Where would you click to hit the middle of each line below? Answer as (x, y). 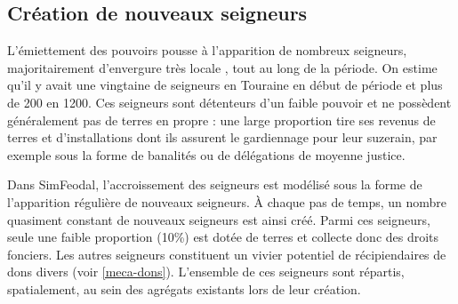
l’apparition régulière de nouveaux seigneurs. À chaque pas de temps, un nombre (227, 201)
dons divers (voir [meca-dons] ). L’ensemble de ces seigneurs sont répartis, (206, 272)
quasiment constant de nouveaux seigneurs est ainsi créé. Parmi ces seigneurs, (219, 219)
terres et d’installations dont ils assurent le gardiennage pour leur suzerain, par (222, 137)
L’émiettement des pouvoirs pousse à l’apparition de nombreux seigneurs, (207, 50)
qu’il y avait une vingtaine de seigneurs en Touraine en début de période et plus (225, 85)
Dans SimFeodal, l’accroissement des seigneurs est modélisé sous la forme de (215, 184)
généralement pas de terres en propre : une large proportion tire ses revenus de (221, 120)
